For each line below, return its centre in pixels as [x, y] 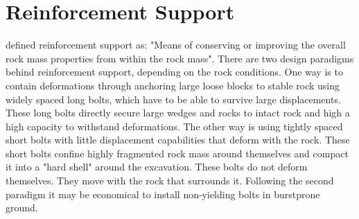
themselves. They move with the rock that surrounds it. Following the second [170, 181]
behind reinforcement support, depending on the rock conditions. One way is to [174, 72]
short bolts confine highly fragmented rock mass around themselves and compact [177, 153]
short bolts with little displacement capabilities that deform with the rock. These [178, 140]
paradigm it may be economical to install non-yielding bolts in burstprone [163, 194]
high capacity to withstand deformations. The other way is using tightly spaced [174, 126]
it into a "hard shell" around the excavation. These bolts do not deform [157, 167]
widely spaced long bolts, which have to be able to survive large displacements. [173, 99]
